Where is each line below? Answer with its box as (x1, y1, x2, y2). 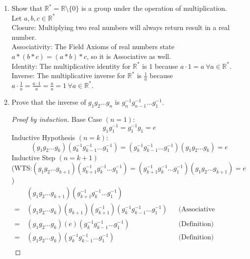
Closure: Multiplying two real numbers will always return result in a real (11, 22, 230, 32)
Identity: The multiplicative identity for (11, 60, 131, 71)
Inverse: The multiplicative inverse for (11, 70, 125, 81)
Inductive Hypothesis (11, 132, 75, 143)
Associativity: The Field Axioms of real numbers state (11, 41, 175, 52)
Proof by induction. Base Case (11, 114, 102, 124)
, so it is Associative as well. (86, 51, 171, 61)
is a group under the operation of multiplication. (81, 3, 227, 13)
